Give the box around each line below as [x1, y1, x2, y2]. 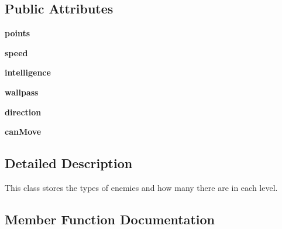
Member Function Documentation [5, 210, 215, 228]
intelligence [5, 66, 51, 78]
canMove [5, 125, 42, 138]
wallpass [5, 86, 39, 98]
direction [5, 105, 42, 118]
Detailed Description [5, 154, 133, 172]
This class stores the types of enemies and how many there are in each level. [5, 181, 278, 193]
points [5, 27, 30, 39]
